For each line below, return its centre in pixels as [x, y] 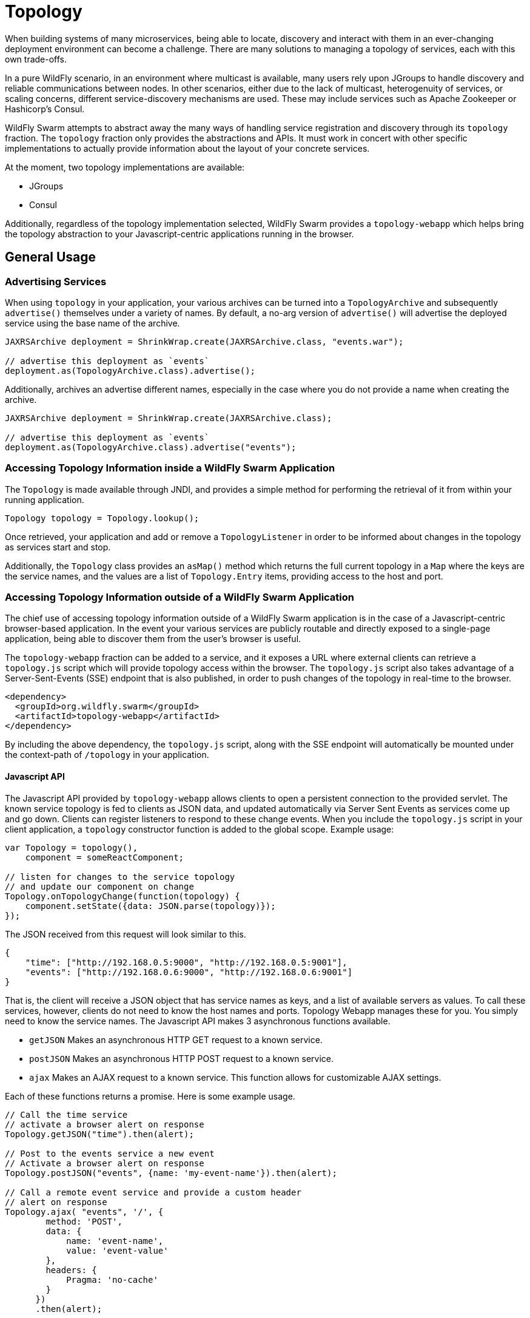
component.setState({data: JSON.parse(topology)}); [150, 906]
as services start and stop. [58, 547]
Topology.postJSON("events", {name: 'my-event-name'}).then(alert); [171, 1173]
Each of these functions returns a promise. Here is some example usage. [150, 1096]
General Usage [51, 257]
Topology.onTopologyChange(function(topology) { [122, 896]
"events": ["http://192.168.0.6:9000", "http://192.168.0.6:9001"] [189, 972]
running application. [45, 499]
